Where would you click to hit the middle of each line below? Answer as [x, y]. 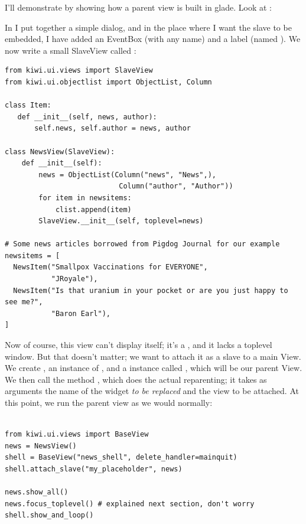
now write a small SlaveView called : [71, 50]
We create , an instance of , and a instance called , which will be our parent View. [154, 368]
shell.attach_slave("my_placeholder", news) [94, 469]
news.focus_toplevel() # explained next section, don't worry [130, 504]
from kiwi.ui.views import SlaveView [79, 71]
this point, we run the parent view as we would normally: [109, 402]
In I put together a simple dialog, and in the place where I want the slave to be [148, 27]
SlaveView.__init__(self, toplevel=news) [121, 221]
